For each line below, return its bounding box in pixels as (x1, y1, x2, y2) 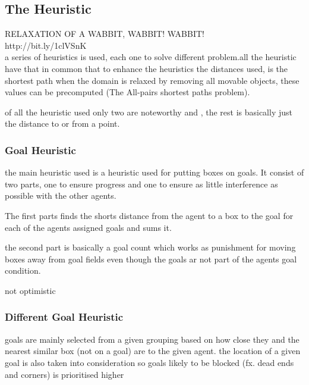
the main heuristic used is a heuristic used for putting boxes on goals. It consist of (5, 166, 304, 179)
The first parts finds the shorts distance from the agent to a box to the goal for (5, 209, 294, 221)
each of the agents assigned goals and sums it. (5, 221, 172, 233)
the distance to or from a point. (5, 117, 120, 130)
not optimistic (5, 284, 56, 296)
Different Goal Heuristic (5, 309, 124, 324)
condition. (5, 264, 41, 277)
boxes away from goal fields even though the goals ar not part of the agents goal (5, 252, 297, 265)
